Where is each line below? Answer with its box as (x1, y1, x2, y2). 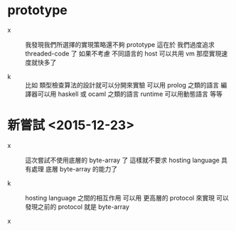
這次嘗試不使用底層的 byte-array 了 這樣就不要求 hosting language (25, 156, 220, 164)
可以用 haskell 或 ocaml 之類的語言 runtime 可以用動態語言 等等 (37, 90, 222, 98)
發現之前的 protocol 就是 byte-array (25, 202, 130, 211)
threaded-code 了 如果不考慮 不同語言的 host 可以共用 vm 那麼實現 (25, 49, 222, 58)
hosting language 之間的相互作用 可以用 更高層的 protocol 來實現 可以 (25, 193, 230, 202)
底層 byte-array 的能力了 (45, 164, 118, 173)
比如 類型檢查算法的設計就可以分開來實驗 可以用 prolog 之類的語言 (25, 80, 220, 89)
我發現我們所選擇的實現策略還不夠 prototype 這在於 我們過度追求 (25, 40, 215, 48)
